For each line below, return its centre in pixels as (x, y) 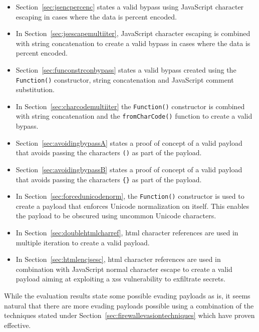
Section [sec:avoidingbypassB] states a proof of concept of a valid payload (129, 169)
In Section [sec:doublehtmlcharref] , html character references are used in (127, 233)
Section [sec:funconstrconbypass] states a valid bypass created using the (126, 69)
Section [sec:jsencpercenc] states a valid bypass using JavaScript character (130, 7)
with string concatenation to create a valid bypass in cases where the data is (133, 43)
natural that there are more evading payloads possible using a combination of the (129, 305)
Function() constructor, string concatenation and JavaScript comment (125, 79)
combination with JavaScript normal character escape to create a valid (124, 269)
